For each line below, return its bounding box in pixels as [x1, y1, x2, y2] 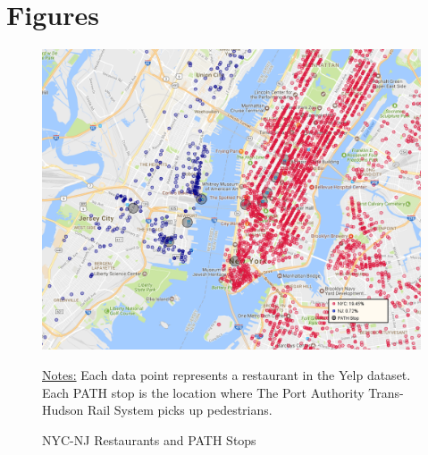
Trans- [368, 383, 404, 401]
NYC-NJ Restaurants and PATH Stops [42, 430, 256, 449]
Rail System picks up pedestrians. [88, 400, 273, 419]
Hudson [42, 400, 84, 419]
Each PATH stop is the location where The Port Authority [42, 383, 365, 401]
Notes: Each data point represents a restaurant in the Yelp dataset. [42, 365, 411, 383]
